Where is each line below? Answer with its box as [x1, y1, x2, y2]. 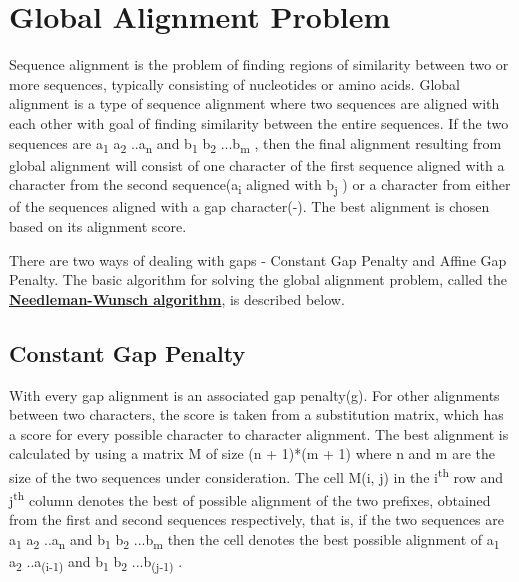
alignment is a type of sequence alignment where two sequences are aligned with [9, 93, 500, 114]
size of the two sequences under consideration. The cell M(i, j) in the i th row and [9, 463, 504, 487]
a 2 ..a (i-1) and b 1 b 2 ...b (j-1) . [9, 551, 183, 574]
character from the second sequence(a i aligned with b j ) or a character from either [9, 174, 511, 198]
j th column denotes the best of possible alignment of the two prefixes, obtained [9, 487, 491, 510]
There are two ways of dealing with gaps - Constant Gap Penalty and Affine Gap [9, 249, 507, 270]
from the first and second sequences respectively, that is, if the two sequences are [9, 509, 504, 530]
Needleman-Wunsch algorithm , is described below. [9, 288, 345, 309]
